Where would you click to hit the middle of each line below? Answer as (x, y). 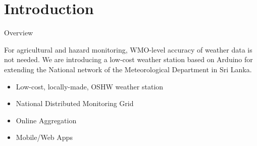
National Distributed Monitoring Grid (75, 103)
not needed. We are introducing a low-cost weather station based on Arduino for (128, 59)
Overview (19, 33)
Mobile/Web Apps (44, 137)
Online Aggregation (46, 120)
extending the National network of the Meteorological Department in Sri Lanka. (128, 69)
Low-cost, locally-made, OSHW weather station (90, 86)
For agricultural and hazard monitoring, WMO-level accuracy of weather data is (128, 49)
